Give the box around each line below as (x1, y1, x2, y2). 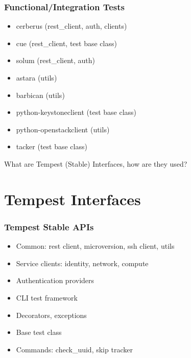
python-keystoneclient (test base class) (16, 107, 137, 117)
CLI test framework (16, 292, 78, 303)
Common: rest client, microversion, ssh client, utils (16, 241, 175, 251)
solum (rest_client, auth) (16, 55, 95, 66)
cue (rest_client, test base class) (16, 37, 117, 48)
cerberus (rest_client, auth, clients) (16, 21, 127, 31)
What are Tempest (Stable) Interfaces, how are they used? (4, 158, 187, 169)
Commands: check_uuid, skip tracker (16, 344, 133, 354)
